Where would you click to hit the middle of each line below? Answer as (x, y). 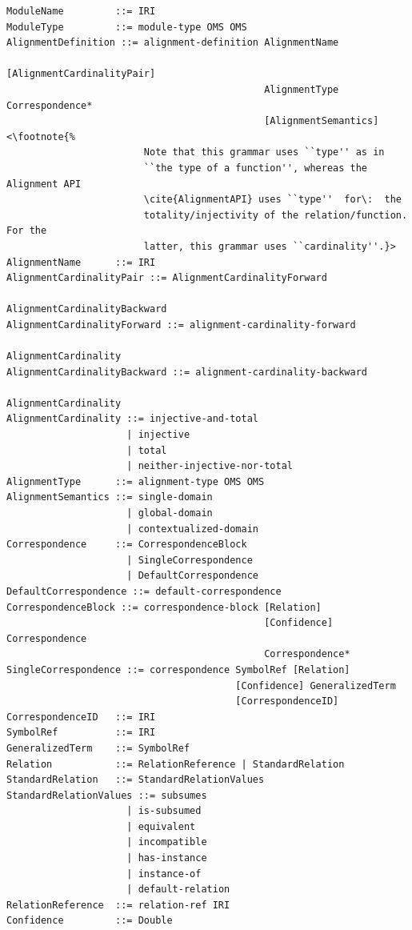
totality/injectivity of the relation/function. (276, 215)
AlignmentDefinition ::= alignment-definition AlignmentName (173, 43)
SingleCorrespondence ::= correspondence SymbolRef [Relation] (178, 669)
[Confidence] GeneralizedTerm (316, 685)
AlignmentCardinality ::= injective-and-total (132, 419)
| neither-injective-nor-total (210, 466)
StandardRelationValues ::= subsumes (107, 795)
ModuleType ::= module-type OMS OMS (127, 27)
